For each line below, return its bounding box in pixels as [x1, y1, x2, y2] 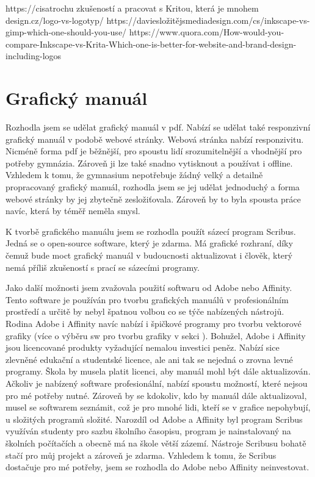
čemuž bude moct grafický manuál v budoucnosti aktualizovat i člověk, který [5, 249, 292, 262]
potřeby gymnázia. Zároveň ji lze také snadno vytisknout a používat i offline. [5, 156, 293, 169]
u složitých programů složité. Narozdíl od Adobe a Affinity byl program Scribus [5, 412, 303, 425]
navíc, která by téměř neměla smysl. [5, 204, 140, 217]
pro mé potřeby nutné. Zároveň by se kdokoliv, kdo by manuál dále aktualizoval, [5, 389, 307, 401]
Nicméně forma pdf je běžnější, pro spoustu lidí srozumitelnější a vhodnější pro [5, 145, 302, 157]
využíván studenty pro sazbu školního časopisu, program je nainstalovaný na [5, 425, 291, 437]
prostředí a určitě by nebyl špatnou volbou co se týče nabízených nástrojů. [5, 305, 284, 318]
